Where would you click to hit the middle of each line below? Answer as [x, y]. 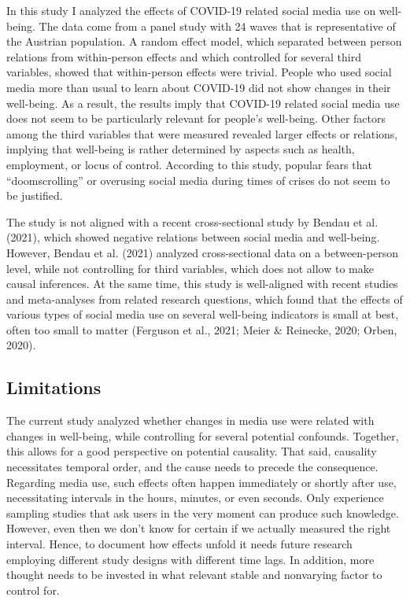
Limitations [54, 387]
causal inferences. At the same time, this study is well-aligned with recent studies [202, 284]
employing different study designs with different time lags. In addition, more [190, 559]
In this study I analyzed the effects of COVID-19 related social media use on [191, 10]
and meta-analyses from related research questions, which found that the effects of [205, 299]
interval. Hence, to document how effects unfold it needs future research [179, 544]
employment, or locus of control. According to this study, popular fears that [189, 164]
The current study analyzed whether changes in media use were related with [190, 420]
